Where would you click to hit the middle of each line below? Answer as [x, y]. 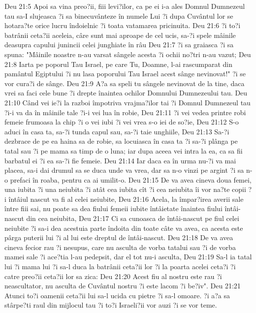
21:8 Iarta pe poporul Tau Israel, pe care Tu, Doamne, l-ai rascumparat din [118, 64]
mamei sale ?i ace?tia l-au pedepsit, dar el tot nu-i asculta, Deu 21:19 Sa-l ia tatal [128, 257]
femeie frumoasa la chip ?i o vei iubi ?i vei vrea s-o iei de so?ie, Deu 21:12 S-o [122, 122]
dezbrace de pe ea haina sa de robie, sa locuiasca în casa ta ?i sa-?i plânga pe [121, 141]
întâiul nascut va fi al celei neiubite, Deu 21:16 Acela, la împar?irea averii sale [126, 199]
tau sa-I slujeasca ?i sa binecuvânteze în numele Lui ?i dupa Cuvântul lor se [119, 16]
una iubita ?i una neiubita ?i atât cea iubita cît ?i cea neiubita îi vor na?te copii [125, 189]
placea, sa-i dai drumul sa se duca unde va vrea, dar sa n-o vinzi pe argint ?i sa [124, 170]
